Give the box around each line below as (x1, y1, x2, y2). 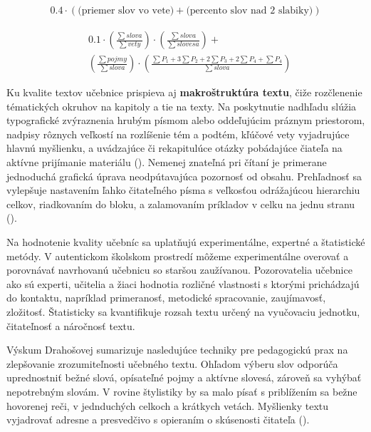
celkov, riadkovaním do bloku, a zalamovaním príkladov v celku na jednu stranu (6, 196, 355, 211)
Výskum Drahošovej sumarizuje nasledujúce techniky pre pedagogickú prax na (6, 342, 348, 357)
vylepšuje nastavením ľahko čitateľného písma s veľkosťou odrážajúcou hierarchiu (6, 182, 360, 197)
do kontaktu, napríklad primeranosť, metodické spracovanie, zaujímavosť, (6, 290, 326, 305)
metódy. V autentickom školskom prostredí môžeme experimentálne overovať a (6, 248, 349, 263)
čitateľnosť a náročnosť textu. (6, 318, 135, 333)
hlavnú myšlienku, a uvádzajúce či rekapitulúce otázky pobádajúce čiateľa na (6, 140, 343, 155)
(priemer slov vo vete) (78, 6, 174, 16)
